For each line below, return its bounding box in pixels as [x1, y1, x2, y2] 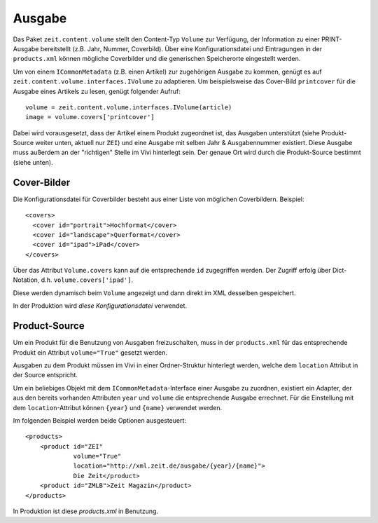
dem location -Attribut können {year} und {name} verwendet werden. [13, 403, 223, 412]
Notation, [13, 276, 40, 284]
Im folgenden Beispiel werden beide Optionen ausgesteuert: [13, 416, 187, 424]
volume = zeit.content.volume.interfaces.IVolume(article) [25, 103, 232, 111]
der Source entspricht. [13, 371, 78, 379]
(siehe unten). [13, 158, 53, 166]
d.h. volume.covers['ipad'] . [41, 276, 133, 284]
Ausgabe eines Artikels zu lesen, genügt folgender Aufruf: [13, 87, 181, 95]
